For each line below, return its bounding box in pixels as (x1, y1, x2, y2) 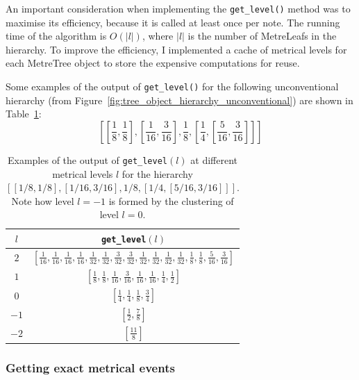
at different (190, 152, 238, 167)
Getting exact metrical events (6, 359, 175, 377)
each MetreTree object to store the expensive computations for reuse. (6, 56, 300, 70)
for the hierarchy (122, 166, 193, 181)
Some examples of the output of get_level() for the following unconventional (6, 79, 339, 94)
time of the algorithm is (6, 28, 107, 43)
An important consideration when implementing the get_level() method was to (6, 1, 351, 15)
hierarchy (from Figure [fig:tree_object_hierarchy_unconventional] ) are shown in (6, 92, 353, 107)
